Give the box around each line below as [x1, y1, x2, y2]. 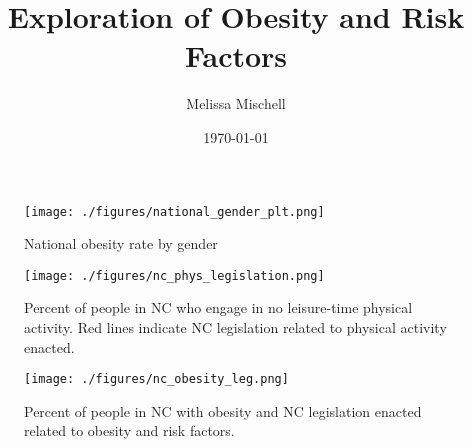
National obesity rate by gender [24, 233, 218, 254]
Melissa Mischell [186, 93, 286, 114]
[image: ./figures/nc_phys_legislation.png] [24, 268, 325, 283]
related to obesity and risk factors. [24, 420, 235, 441]
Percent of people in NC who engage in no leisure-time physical [24, 297, 413, 318]
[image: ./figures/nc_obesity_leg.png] [24, 372, 289, 387]
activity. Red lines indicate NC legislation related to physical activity [24, 317, 447, 337]
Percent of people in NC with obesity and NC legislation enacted [24, 400, 422, 421]
